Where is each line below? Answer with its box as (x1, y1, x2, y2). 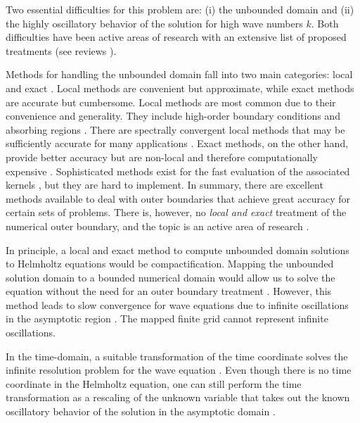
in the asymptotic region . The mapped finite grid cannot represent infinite (6, 311, 328, 326)
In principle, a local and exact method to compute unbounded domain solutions (6, 242, 349, 257)
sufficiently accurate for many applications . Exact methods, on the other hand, (6, 136, 349, 151)
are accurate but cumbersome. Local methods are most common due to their (6, 94, 336, 109)
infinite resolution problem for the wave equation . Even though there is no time (6, 362, 352, 377)
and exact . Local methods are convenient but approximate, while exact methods (6, 80, 354, 95)
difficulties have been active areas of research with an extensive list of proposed (6, 30, 347, 44)
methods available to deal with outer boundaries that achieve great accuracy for (6, 191, 350, 206)
